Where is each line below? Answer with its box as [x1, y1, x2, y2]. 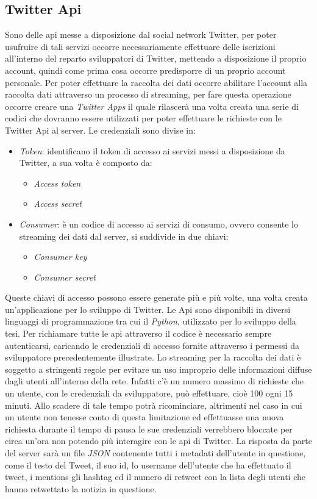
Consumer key [34, 250, 87, 263]
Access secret [34, 197, 82, 210]
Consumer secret [34, 270, 96, 283]
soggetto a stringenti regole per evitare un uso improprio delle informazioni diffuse [5, 362, 312, 375]
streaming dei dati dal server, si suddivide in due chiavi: [19, 229, 229, 242]
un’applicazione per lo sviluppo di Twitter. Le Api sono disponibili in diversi [5, 303, 291, 315]
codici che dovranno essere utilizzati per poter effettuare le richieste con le [5, 112, 282, 124]
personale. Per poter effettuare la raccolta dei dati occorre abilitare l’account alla [5, 76, 308, 88]
